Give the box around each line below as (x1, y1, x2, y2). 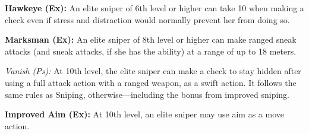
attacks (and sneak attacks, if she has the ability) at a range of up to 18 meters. (5, 44, 297, 57)
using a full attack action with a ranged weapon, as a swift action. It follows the (5, 76, 297, 88)
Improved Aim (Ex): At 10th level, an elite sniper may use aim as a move (5, 108, 284, 120)
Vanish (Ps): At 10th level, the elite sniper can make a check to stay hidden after (5, 65, 301, 77)
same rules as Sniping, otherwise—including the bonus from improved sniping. (5, 88, 289, 100)
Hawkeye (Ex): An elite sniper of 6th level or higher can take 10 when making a (5, 2, 304, 14)
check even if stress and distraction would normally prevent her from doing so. (5, 13, 290, 25)
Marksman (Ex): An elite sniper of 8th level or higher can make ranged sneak (5, 33, 297, 46)
